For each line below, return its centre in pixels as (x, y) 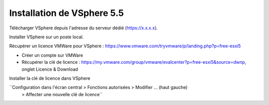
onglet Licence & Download (50, 69)
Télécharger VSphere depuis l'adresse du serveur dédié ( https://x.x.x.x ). (83, 28)
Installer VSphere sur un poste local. (47, 37)
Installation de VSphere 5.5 (67, 13)
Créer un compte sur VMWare (52, 55)
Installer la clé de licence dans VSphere (50, 78)
